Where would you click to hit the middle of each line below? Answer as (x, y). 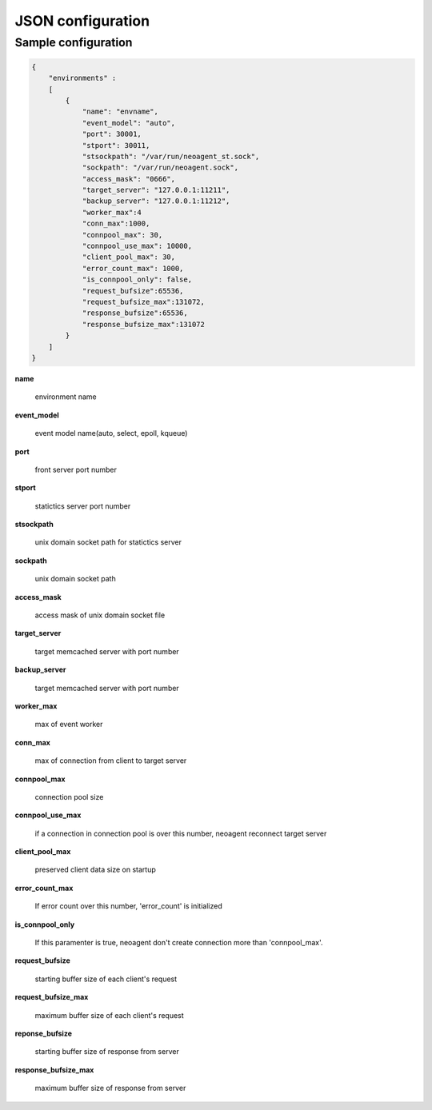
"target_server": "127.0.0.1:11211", (156, 190)
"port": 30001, (112, 134)
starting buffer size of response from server (107, 1052)
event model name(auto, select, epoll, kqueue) (111, 433)
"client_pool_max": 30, (129, 257)
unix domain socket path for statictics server (108, 542)
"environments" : (82, 78)
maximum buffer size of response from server (110, 1088)
